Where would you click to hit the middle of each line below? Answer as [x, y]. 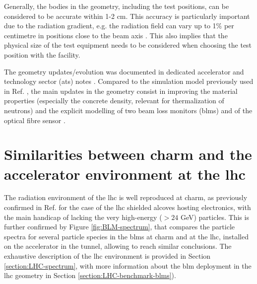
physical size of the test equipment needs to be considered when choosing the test [128, 45]
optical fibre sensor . [35, 120]
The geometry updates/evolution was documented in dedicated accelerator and [124, 71]
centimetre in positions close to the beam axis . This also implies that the [116, 35]
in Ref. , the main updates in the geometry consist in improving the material [121, 91]
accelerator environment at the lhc [125, 174]
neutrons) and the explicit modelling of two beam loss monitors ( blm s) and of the [128, 110]
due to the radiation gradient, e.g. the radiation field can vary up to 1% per [119, 26]
